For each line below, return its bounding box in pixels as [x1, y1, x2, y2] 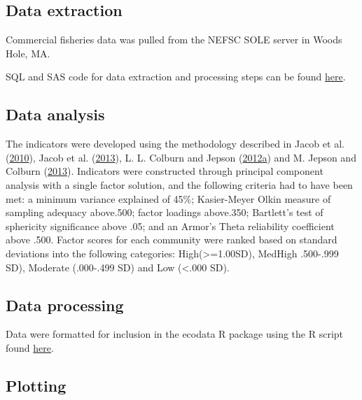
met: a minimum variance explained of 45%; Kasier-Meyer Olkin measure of [6, 191, 331, 206]
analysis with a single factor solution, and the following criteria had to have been [6, 177, 353, 192]
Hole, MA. [6, 45, 50, 60]
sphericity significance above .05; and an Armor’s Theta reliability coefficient [6, 218, 335, 233]
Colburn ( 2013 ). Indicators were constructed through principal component [6, 164, 323, 178]
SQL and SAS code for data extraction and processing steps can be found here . [6, 69, 346, 84]
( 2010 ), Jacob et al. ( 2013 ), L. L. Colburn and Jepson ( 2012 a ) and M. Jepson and [6, 150, 356, 164]
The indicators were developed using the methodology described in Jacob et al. [6, 136, 344, 151]
